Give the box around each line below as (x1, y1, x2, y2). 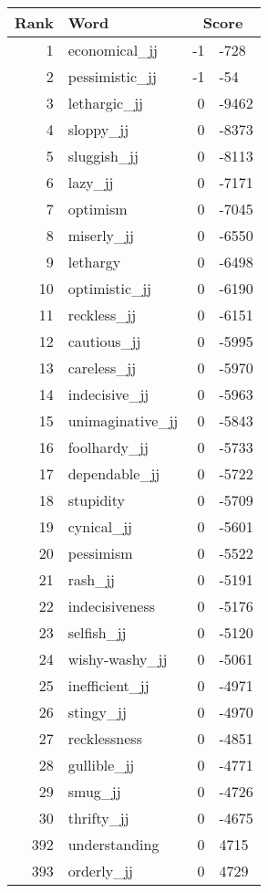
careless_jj (67, 357, 137, 378)
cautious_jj (67, 331, 141, 352)
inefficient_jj (67, 675, 149, 696)
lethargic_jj (67, 92, 143, 113)
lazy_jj (67, 172, 114, 193)
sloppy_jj (67, 119, 129, 140)
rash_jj (67, 569, 115, 590)
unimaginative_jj (67, 410, 179, 431)
